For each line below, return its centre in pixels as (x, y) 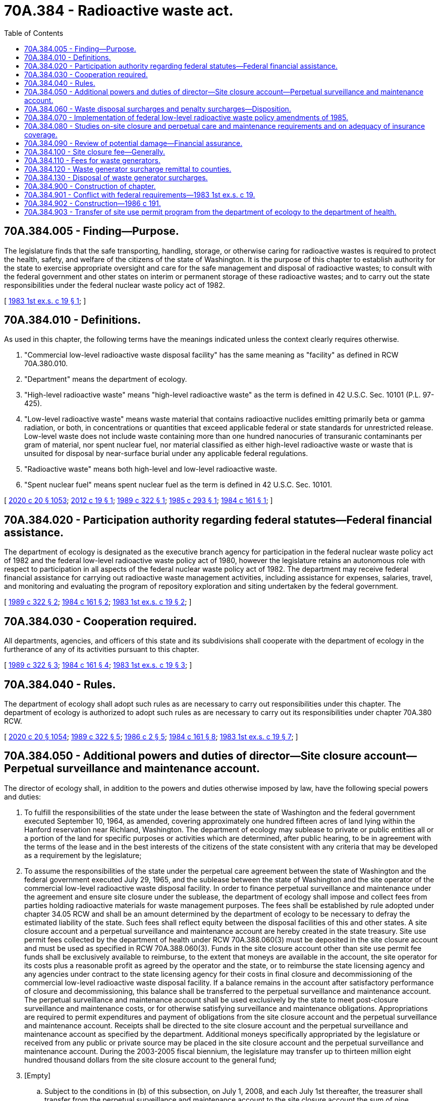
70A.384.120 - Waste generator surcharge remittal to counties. (128, 169)
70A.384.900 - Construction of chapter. (90, 186)
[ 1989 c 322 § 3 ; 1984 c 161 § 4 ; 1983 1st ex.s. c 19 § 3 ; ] (98, 665)
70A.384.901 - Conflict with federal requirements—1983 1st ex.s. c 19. (140, 194)
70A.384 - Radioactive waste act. (119, 11)
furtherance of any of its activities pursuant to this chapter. (102, 649)
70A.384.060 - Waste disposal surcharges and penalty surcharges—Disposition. (158, 109)
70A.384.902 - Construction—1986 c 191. (93, 203)
